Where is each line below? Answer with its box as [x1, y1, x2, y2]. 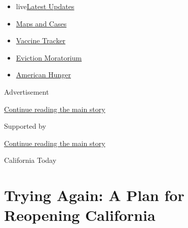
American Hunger [16, 69, 71, 80]
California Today [4, 155, 57, 165]
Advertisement [4, 86, 49, 97]
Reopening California [4, 205, 156, 225]
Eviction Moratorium [16, 52, 82, 63]
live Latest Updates [16, 1, 74, 11]
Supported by [4, 121, 46, 131]
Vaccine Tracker [16, 35, 66, 46]
